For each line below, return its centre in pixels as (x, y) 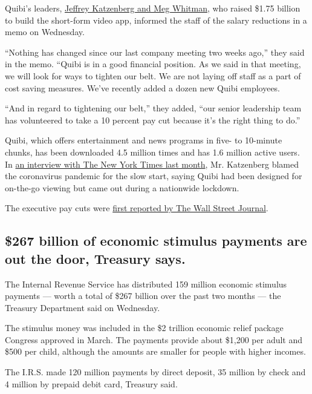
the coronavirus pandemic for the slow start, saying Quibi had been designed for (154, 176)
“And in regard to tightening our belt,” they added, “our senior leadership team (153, 108)
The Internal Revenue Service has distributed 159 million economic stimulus (146, 284)
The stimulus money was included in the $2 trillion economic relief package (144, 328)
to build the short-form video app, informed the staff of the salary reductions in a (156, 20)
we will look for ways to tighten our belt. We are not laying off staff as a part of (153, 75)
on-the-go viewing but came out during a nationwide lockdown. (122, 187)
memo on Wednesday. (45, 32)
